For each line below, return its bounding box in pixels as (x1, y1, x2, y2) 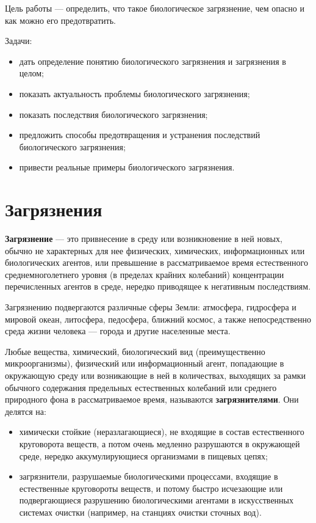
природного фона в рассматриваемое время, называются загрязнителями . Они (5, 393, 299, 406)
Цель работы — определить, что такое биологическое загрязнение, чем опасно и (5, 2, 304, 14)
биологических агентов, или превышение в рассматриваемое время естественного (5, 256, 308, 269)
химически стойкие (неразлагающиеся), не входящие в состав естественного (19, 425, 304, 438)
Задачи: (5, 34, 32, 47)
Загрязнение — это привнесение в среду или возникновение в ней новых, (5, 232, 282, 245)
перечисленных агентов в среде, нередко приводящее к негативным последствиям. (5, 280, 311, 293)
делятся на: (5, 404, 46, 417)
